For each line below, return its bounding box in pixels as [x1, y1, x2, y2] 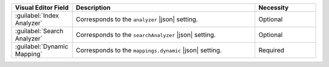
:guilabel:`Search [15, 27, 64, 35]
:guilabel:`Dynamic [15, 42, 69, 51]
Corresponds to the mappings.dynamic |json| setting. [76, 46, 222, 54]
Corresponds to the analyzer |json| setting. [76, 15, 198, 24]
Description [76, 4, 111, 11]
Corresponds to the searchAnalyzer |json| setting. [76, 31, 216, 39]
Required [258, 46, 285, 54]
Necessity [258, 4, 289, 11]
